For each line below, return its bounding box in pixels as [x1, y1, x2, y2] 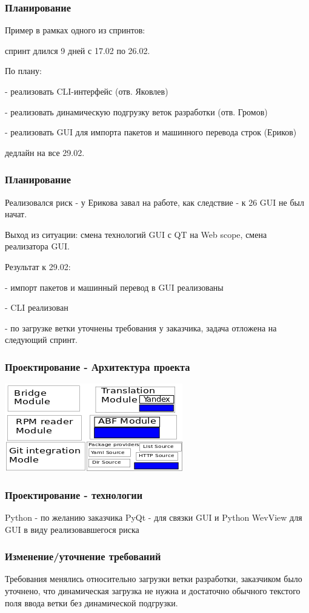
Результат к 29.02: [5, 260, 71, 273]
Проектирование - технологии [5, 487, 143, 502]
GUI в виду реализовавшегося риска [5, 523, 139, 535]
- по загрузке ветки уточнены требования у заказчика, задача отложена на [5, 321, 277, 334]
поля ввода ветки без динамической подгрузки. [5, 596, 178, 609]
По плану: [5, 64, 42, 77]
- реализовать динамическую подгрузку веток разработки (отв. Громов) [5, 105, 268, 118]
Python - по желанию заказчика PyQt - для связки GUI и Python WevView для [5, 510, 302, 523]
